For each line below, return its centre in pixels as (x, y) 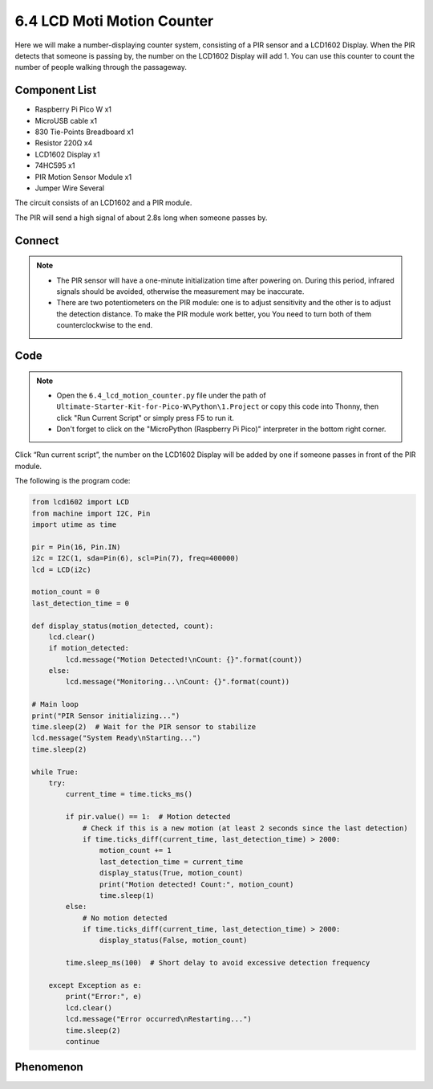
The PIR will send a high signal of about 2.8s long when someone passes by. (141, 218)
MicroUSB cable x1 (66, 120)
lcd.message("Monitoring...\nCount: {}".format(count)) (178, 682)
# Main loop (55, 704)
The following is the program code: (73, 481)
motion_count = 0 (66, 592)
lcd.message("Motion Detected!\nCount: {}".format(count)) (184, 659)
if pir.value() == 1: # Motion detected (148, 817)
